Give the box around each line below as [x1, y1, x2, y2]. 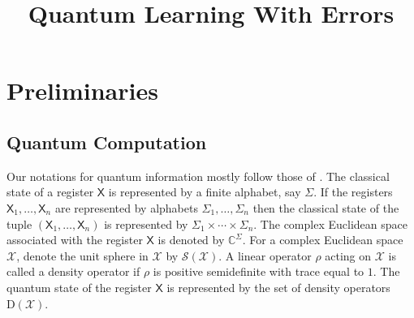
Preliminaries [6, 74, 158, 107]
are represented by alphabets [54, 199, 198, 216]
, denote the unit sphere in [16, 247, 149, 264]
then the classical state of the [252, 199, 399, 216]
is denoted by [157, 231, 225, 248]
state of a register [6, 183, 94, 200]
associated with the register [6, 231, 143, 248]
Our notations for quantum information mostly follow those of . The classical [6, 167, 390, 184]
